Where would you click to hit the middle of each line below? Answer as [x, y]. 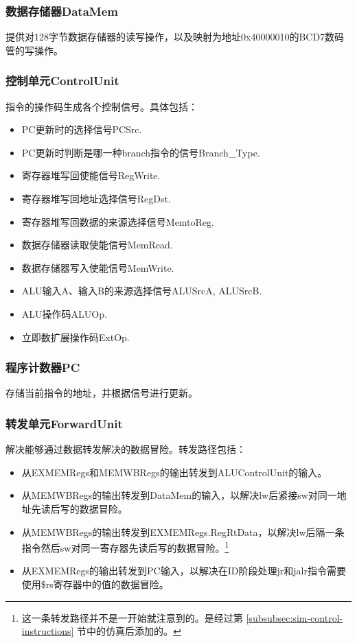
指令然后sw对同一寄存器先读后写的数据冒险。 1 [125, 547]
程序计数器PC [43, 367]
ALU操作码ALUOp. [64, 313]
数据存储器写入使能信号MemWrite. [98, 267]
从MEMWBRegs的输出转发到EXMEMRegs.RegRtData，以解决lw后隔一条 [183, 531]
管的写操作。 [34, 50]
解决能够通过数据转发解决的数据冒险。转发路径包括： [126, 449]
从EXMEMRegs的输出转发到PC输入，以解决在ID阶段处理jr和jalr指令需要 [184, 571]
